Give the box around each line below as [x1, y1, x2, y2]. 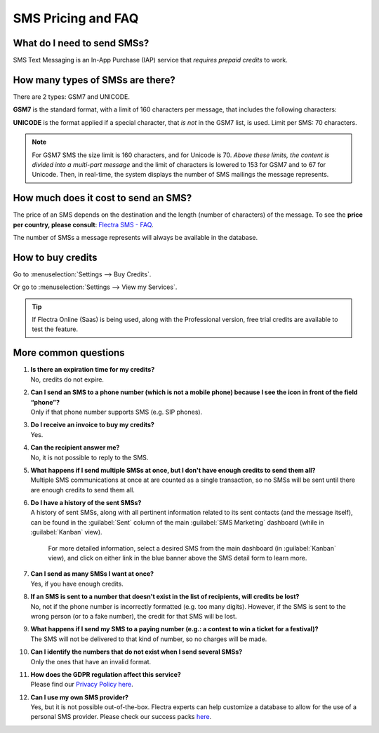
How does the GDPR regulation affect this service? [30, 670, 182, 678]
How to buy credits [13, 251, 98, 263]
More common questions [13, 347, 126, 359]
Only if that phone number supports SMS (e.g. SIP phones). [30, 408, 203, 416]
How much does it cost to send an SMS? [13, 192, 192, 204]
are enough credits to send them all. [30, 485, 135, 494]
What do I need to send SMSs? [13, 37, 149, 49]
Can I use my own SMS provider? [30, 693, 129, 701]
